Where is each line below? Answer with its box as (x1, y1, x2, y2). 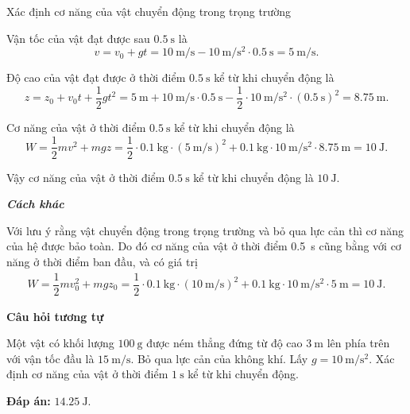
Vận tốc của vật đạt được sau (6, 29, 150, 46)
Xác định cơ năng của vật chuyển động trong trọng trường (6, 3, 291, 19)
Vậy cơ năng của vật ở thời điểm (6, 168, 165, 185)
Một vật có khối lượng (6, 335, 114, 351)
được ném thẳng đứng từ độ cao (146, 335, 303, 351)
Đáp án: (6, 393, 51, 409)
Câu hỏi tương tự (6, 308, 104, 324)
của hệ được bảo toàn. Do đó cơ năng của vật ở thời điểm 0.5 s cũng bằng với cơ (6, 238, 401, 254)
